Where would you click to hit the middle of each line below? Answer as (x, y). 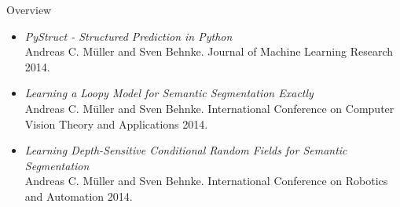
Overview (29, 9)
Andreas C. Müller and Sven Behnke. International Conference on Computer (209, 108)
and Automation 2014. (79, 196)
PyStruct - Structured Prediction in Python (128, 36)
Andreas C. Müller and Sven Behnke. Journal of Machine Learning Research (209, 51)
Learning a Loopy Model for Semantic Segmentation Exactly (169, 93)
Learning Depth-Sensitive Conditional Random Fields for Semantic (186, 150)
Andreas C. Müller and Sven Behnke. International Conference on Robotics (206, 181)
